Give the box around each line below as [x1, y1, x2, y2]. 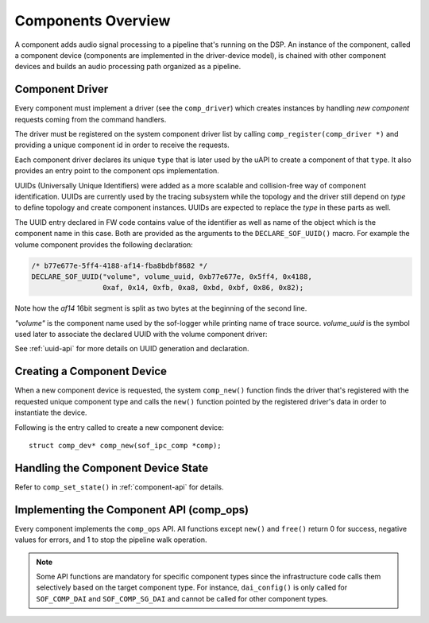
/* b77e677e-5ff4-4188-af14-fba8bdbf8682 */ [31, 261, 208, 270]
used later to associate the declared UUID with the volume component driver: [14, 330, 268, 339]
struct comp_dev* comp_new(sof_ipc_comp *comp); [29, 441, 222, 450]
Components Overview [14, 12, 171, 29]
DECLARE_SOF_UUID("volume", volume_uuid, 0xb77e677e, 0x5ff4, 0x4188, [31, 272, 313, 281]
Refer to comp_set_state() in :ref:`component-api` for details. [14, 482, 224, 492]
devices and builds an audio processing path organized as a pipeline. [14, 62, 242, 72]
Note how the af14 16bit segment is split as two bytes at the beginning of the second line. [14, 304, 307, 313]
